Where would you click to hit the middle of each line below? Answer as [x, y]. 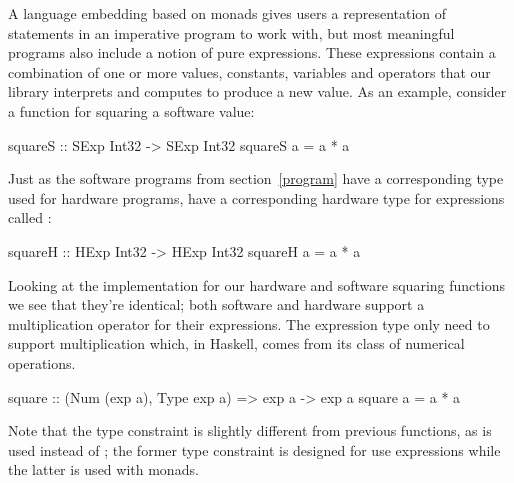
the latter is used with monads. [103, 469]
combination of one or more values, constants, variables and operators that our [249, 71]
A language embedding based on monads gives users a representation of [227, 13]
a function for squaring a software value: [131, 110]
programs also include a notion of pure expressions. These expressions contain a [252, 52]
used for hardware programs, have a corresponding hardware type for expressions [256, 197]
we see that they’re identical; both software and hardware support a [216, 304]
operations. [42, 362]
